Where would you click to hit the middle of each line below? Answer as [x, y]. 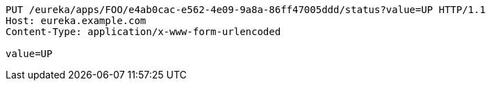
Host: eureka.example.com [76, 21]
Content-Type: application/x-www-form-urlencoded [143, 32]
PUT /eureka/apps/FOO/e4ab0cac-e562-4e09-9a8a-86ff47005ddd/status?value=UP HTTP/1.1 [246, 10]
